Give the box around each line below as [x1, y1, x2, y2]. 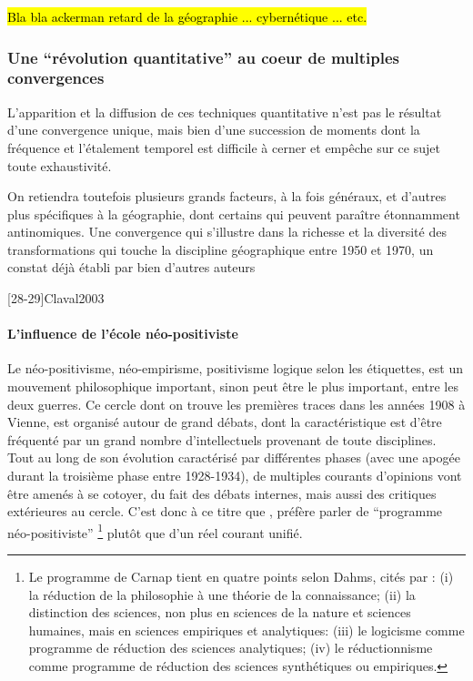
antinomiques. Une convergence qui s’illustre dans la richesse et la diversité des [7, 222, 447, 241]
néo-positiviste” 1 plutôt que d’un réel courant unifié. [7, 520, 303, 542]
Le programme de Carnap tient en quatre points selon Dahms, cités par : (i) [28, 567, 454, 586]
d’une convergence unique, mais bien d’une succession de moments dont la [7, 120, 420, 139]
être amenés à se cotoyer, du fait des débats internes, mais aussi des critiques [7, 483, 437, 503]
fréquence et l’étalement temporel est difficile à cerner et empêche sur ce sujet [7, 137, 440, 157]
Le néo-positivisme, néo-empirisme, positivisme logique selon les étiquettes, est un [7, 359, 463, 378]
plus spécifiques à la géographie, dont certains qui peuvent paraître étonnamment [7, 204, 460, 223]
